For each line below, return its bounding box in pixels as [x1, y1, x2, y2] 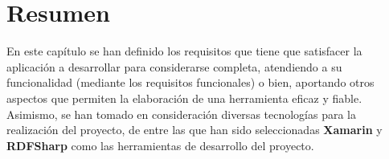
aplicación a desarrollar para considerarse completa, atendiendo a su [6, 58, 342, 75]
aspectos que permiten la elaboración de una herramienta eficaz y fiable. [6, 89, 362, 106]
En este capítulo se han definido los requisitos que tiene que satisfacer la [6, 43, 362, 59]
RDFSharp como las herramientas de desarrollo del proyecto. [6, 137, 314, 153]
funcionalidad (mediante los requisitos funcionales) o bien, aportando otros [6, 74, 375, 91]
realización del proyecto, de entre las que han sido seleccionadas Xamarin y [6, 121, 383, 138]
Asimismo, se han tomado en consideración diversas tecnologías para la [6, 105, 357, 122]
